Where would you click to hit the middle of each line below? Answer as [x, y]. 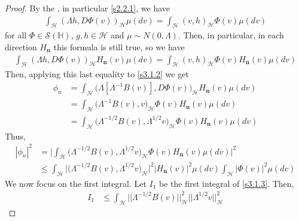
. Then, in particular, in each [231, 35]
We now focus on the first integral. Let [76, 183]
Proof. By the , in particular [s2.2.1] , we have [88, 8]
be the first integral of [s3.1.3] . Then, [227, 183]
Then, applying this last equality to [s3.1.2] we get [97, 74]
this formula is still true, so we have [119, 47]
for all [16, 35]
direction [21, 47]
